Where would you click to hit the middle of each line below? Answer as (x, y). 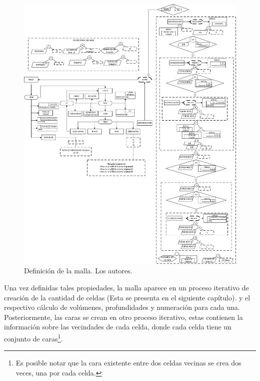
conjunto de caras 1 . (33, 337)
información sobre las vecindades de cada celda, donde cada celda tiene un (118, 327)
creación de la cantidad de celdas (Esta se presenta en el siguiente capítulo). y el (127, 297)
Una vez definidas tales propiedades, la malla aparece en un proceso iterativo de (126, 287)
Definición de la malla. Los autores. (78, 271)
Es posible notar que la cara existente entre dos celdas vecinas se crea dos (128, 363)
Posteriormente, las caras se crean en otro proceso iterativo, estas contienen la (123, 317)
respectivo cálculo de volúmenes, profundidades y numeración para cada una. (122, 307)
